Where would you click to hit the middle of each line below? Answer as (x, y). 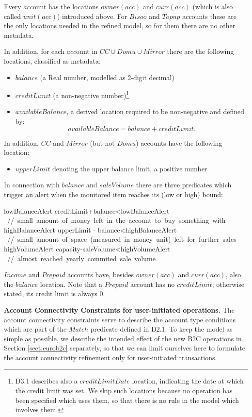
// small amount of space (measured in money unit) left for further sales (122, 239)
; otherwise (228, 284)
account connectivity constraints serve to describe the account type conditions (120, 319)
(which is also (213, 6)
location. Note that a (71, 284)
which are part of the (35, 329)
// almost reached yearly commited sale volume (81, 258)
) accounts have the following (179, 142)
